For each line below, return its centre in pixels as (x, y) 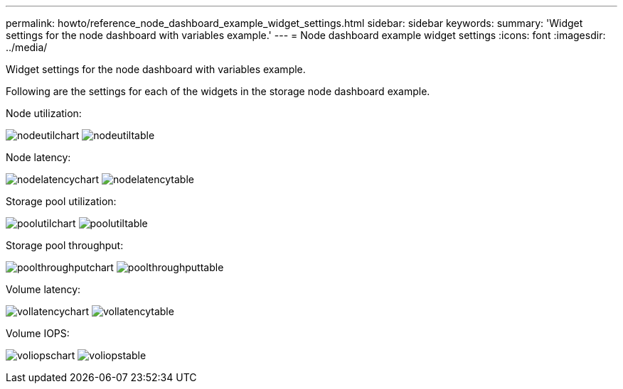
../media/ (27, 47)
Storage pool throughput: (65, 245)
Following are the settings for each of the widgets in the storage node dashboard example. (218, 91)
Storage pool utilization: (61, 201)
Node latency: (38, 157)
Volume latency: (43, 289)
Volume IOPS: (38, 333)
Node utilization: (44, 113)
